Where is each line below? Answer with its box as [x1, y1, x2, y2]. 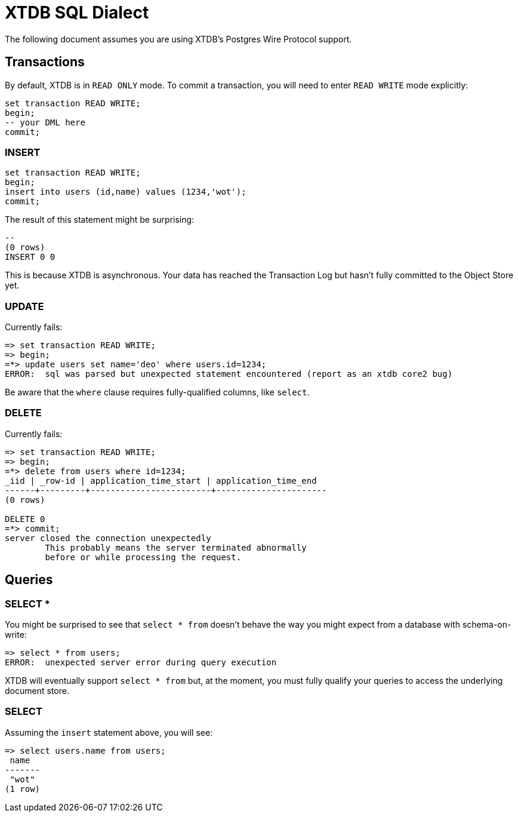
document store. [5, 686, 69, 696]
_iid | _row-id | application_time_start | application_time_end [5, 475, 317, 486]
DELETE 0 [5, 514, 45, 524]
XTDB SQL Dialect [5, 2, 149, 23]
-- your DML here [5, 117, 85, 127]
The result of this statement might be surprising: [5, 214, 195, 225]
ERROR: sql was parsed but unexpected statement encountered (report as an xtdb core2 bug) [5, 369, 453, 379]
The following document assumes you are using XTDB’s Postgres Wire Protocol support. [5, 33, 352, 44]
